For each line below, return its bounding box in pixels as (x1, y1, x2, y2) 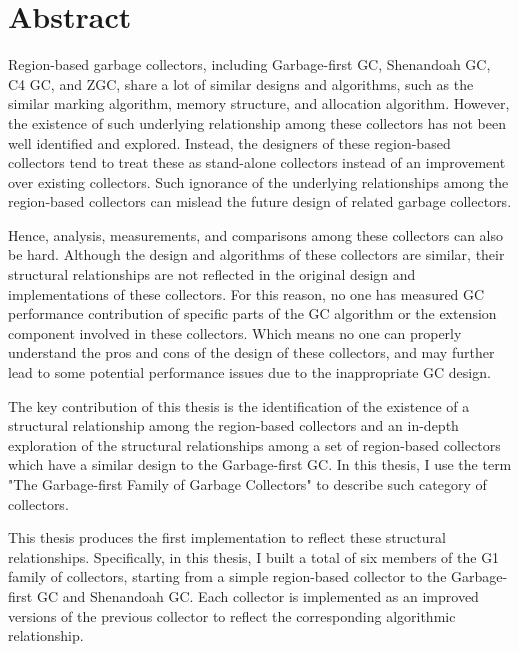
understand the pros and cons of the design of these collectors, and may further (8, 342, 495, 363)
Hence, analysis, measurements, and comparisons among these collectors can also (8, 224, 504, 245)
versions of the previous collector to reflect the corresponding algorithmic (8, 605, 456, 626)
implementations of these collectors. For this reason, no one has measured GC (8, 283, 485, 304)
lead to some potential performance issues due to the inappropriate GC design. (8, 362, 491, 383)
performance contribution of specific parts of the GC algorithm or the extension (8, 303, 497, 324)
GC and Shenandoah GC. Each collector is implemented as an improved (36, 585, 479, 606)
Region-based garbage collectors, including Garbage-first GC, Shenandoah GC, (8, 54, 491, 75)
